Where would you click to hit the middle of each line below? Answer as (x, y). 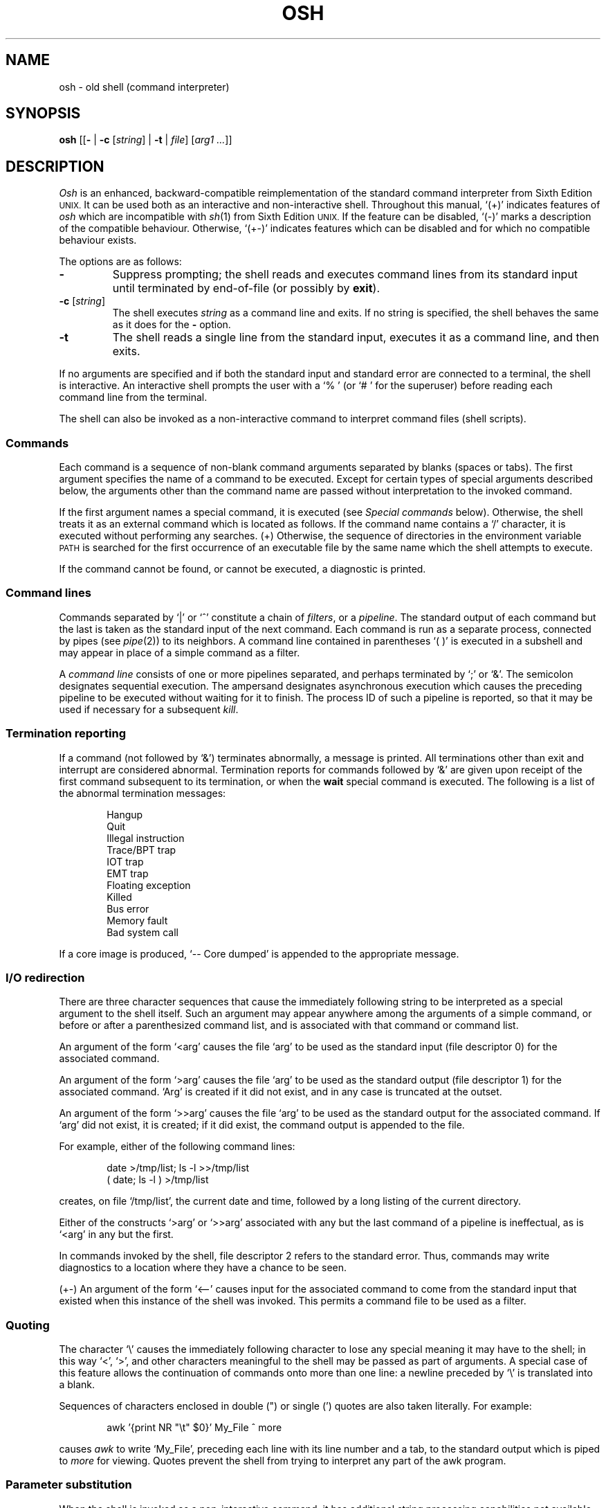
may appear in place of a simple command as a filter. (180, 652)
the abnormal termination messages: (143, 793)
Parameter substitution (69, 1485)
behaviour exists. (98, 240)
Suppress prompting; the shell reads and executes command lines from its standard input (345, 275)
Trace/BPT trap (141, 850)
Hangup (125, 814)
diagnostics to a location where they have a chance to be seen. (203, 1268)
